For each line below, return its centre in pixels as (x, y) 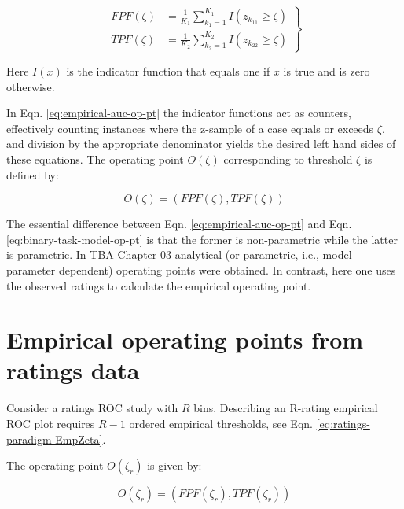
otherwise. (31, 86)
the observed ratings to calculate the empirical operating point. (159, 285)
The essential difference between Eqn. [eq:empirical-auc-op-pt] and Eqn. (179, 224)
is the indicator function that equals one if (168, 70)
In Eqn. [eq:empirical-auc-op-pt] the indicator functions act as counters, (179, 113)
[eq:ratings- (343, 423)
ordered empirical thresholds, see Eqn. (221, 423)
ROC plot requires (51, 423)
